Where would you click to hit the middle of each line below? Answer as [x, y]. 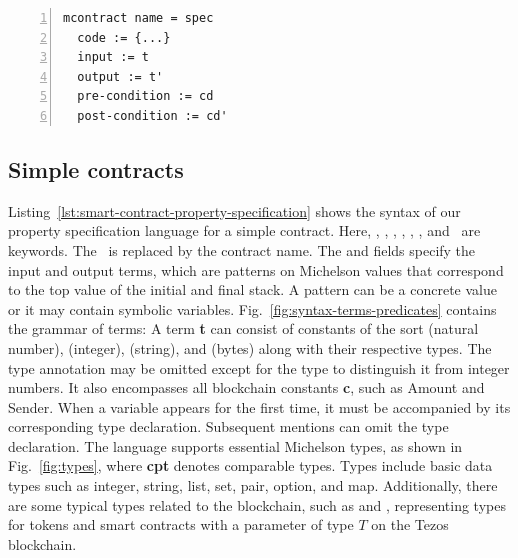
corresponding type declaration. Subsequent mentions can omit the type [228, 426]
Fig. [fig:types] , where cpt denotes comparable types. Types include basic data [250, 465]
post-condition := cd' [152, 115]
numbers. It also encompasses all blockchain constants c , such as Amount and [246, 387]
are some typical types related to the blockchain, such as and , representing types [257, 504]
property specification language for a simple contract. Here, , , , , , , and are [244, 230]
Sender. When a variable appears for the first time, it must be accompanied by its [259, 406]
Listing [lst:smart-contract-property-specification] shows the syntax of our [234, 210]
